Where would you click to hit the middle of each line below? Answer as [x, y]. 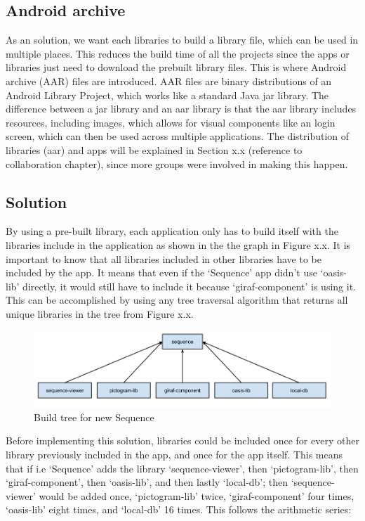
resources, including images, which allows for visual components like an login [171, 122]
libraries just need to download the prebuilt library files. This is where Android [176, 67]
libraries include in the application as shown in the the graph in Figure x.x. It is [178, 244]
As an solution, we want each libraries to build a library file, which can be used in [182, 40]
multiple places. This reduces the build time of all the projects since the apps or [178, 53]
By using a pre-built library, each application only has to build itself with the [172, 231]
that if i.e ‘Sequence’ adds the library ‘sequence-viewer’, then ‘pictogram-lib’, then [182, 468]
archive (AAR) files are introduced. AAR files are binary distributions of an [169, 81]
